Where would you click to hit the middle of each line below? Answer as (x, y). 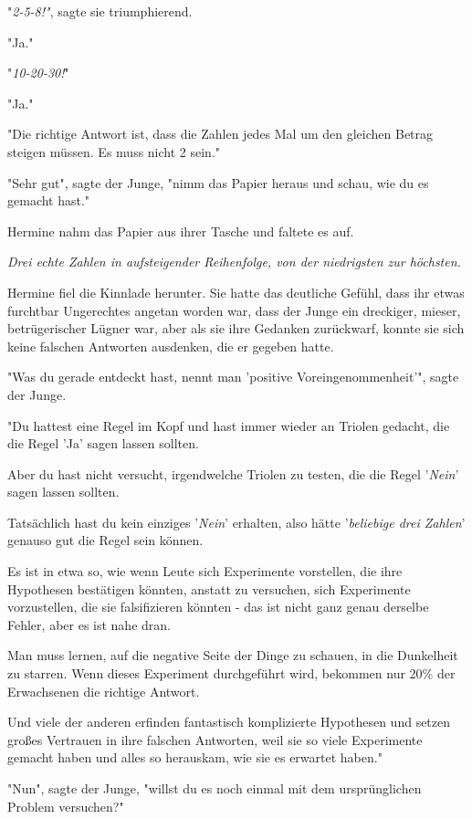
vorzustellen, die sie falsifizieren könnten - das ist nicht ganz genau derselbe (218, 607)
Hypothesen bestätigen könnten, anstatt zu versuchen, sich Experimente (209, 588)
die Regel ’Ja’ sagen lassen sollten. (103, 443)
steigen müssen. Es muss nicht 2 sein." (114, 151)
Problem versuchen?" (66, 806)
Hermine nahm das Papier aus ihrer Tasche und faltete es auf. (181, 231)
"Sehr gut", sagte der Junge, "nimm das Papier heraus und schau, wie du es (218, 182)
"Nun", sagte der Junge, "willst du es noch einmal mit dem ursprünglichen (215, 788)
